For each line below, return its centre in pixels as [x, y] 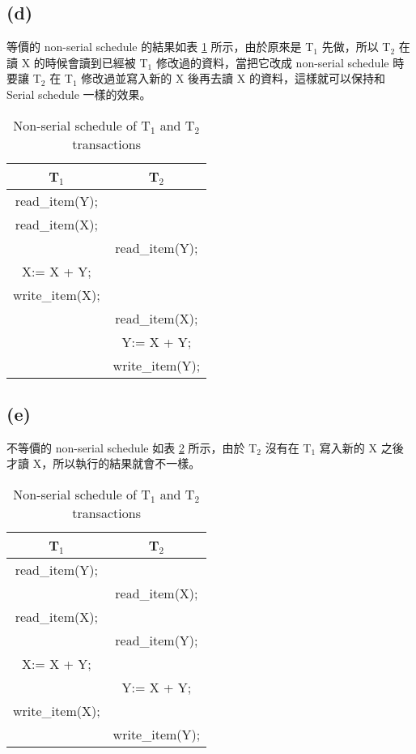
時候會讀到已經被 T [96, 62]
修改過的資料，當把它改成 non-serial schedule [272, 62]
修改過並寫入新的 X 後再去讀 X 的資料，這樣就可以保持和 [233, 78]
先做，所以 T [356, 47]
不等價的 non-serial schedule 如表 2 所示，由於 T [132, 447]
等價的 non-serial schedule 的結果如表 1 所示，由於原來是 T [160, 47]
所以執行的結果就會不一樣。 [127, 463]
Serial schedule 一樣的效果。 [79, 94]
